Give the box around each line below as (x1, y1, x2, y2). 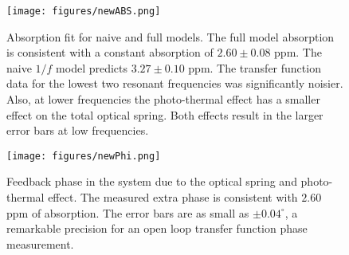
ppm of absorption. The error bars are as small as (6, 204, 249, 221)
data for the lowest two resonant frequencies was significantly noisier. (6, 75, 343, 92)
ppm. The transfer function (188, 59, 321, 76)
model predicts (56, 59, 128, 76)
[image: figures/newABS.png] (6, 6, 161, 17)
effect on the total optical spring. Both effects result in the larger (6, 106, 324, 123)
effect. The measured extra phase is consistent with (48, 189, 298, 206)
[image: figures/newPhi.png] (6, 150, 161, 162)
